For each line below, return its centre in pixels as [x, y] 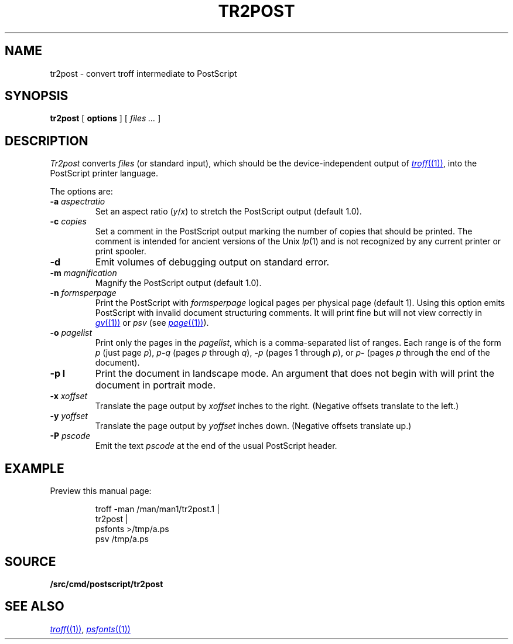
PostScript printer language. [104, 173]
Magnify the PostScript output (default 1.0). [178, 283]
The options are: [81, 192]
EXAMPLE [35, 468]
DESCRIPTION [47, 141]
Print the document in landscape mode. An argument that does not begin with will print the [295, 374]
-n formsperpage [83, 293]
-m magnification [83, 273]
